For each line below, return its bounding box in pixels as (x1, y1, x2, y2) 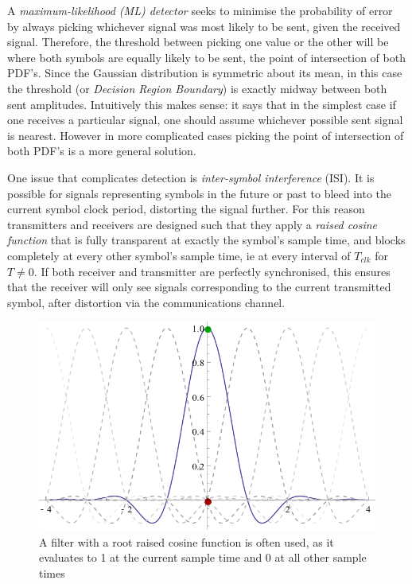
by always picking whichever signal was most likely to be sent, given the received (7, 18, 401, 34)
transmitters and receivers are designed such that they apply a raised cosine (7, 216, 377, 232)
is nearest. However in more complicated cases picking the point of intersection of (7, 127, 404, 143)
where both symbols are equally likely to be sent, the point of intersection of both (7, 49, 406, 65)
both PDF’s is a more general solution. (7, 142, 196, 159)
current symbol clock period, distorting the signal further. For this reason (7, 201, 365, 217)
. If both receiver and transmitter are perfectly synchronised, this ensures (33, 263, 391, 279)
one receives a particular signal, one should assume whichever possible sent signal (7, 111, 403, 128)
